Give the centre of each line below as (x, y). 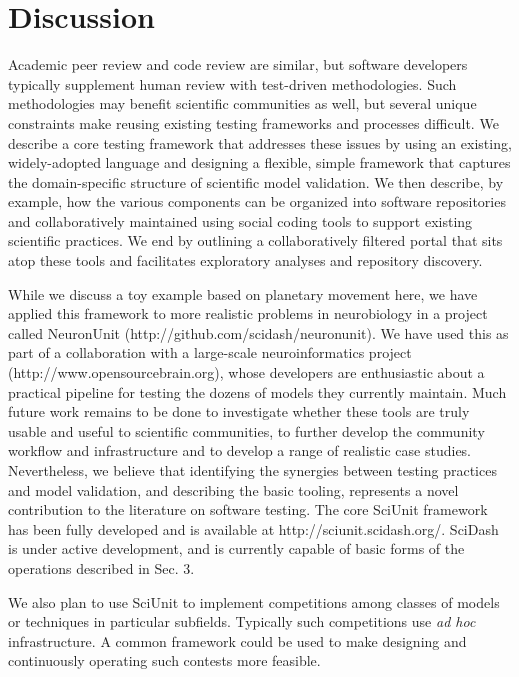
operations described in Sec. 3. (101, 567)
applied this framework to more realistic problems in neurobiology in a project (248, 313)
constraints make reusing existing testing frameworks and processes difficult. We (253, 122)
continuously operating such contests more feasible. (164, 660)
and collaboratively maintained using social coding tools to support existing (240, 220)
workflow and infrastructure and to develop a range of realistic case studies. (240, 450)
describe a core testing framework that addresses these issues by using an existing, (260, 142)
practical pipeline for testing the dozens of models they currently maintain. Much (257, 391)
